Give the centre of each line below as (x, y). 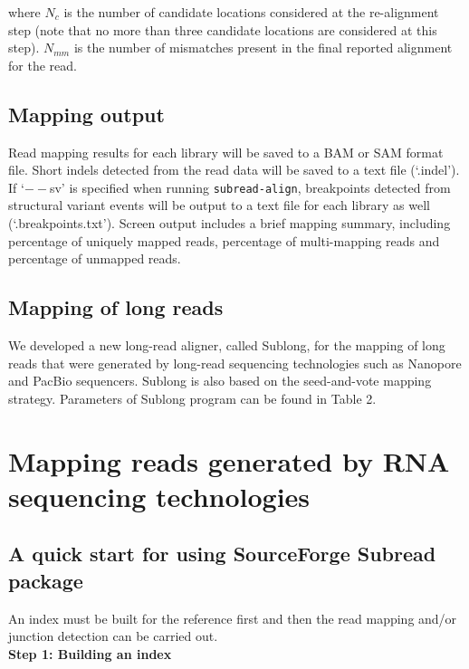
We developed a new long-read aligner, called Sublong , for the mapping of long (227, 345)
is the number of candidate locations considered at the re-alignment (251, 12)
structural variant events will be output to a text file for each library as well (219, 205)
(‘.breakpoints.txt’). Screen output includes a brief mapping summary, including (230, 223)
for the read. (43, 65)
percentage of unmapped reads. (95, 258)
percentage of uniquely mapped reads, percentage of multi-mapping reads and (224, 240)
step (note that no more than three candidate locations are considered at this (223, 29)
